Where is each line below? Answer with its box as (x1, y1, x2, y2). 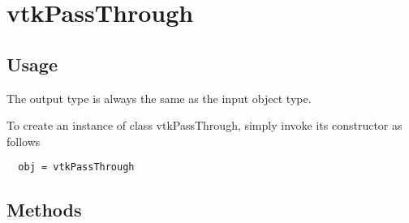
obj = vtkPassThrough (18, 161, 135, 174)
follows (6, 132, 41, 149)
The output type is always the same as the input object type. (6, 89, 312, 106)
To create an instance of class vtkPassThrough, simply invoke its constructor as (6, 117, 403, 134)
